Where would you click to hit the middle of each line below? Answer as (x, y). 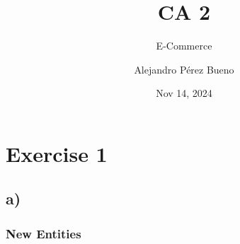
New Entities (44, 233)
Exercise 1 (57, 153)
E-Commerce (184, 46)
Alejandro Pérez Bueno (184, 69)
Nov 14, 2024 (184, 93)
